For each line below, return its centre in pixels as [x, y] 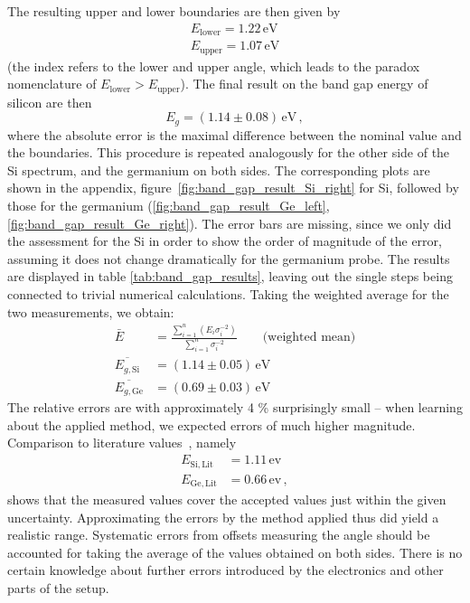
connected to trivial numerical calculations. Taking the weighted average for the [228, 294]
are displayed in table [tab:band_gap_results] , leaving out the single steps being [230, 276]
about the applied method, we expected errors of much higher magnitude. [211, 424]
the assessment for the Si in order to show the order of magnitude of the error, [225, 241]
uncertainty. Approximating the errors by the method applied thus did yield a [223, 517]
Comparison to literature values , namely [122, 443]
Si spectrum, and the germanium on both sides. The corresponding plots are [219, 170]
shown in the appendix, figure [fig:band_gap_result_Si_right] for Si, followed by [233, 188]
